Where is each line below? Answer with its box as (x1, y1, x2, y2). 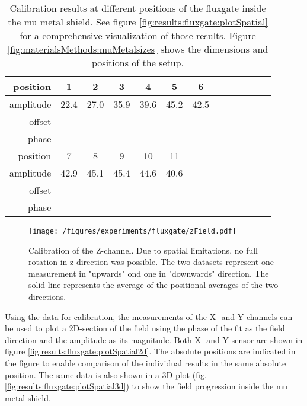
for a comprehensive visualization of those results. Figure (20, 28, 256, 42)
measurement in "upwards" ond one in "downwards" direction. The (28, 267, 269, 279)
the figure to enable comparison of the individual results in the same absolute (5, 357, 286, 369)
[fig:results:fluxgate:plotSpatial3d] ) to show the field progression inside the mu (5, 380, 288, 392)
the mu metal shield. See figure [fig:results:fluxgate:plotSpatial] (8, 15, 268, 28)
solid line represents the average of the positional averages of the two (28, 279, 279, 291)
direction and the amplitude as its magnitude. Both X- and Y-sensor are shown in (5, 333, 303, 346)
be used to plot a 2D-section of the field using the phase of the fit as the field (5, 322, 285, 334)
